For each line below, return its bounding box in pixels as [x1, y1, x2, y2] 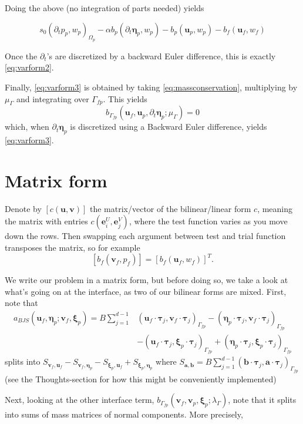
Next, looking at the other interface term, [5, 393, 154, 406]
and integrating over [16, 92, 89, 105]
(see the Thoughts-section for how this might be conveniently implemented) [5, 372, 277, 385]
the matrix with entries [5, 215, 88, 227]
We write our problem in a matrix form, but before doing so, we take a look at [5, 274, 288, 286]
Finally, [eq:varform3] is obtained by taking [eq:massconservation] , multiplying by [5, 80, 298, 93]
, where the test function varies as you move [129, 215, 288, 227]
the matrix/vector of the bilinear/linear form [90, 202, 251, 214]
